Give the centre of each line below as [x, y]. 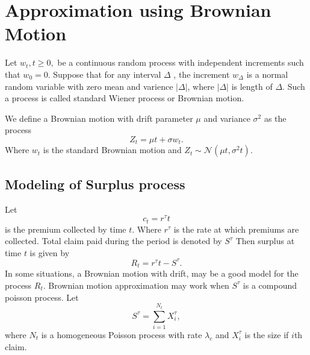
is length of [252, 86]
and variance [227, 118]
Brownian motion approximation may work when [139, 285]
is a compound [270, 285]
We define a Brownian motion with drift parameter [99, 118]
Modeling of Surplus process [95, 184]
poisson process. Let [42, 297]
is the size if [267, 334]
